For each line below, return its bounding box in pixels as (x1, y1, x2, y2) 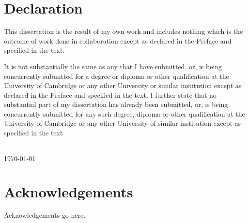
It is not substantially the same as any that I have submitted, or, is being (4, 61, 222, 71)
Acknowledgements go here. (4, 209, 86, 220)
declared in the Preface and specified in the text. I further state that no (4, 89, 217, 100)
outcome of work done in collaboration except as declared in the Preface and (4, 35, 232, 45)
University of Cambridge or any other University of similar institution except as (4, 118, 241, 128)
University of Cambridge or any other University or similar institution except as (4, 80, 242, 90)
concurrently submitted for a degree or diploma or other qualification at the (4, 71, 229, 81)
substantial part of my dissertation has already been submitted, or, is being (4, 99, 228, 109)
